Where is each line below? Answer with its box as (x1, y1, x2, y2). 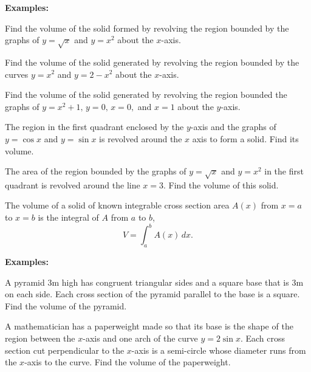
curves (5, 67, 29, 80)
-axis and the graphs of (190, 120, 276, 133)
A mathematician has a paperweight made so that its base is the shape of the (5, 320, 293, 332)
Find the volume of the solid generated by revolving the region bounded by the (5, 55, 299, 68)
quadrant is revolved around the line (5, 178, 140, 191)
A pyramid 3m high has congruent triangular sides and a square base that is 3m (5, 275, 304, 288)
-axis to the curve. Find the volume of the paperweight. (24, 356, 231, 368)
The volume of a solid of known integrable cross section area (5, 199, 230, 212)
